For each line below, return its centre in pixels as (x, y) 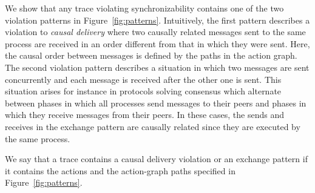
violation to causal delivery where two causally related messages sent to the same (155, 32)
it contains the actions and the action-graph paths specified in (120, 170)
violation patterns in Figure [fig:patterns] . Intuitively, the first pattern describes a (157, 20)
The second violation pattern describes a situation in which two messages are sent (157, 67)
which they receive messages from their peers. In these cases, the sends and (145, 115)
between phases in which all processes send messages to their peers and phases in (156, 103)
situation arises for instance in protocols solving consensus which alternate (143, 91)
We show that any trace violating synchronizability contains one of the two (144, 8)
